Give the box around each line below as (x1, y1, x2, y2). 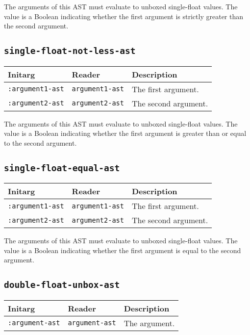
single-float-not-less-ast (4, 46, 136, 56)
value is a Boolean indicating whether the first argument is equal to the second (4, 245, 241, 255)
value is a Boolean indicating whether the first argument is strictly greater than (4, 11, 244, 21)
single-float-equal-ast (4, 162, 120, 173)
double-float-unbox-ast (4, 280, 120, 290)
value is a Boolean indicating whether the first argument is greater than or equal (4, 128, 247, 138)
